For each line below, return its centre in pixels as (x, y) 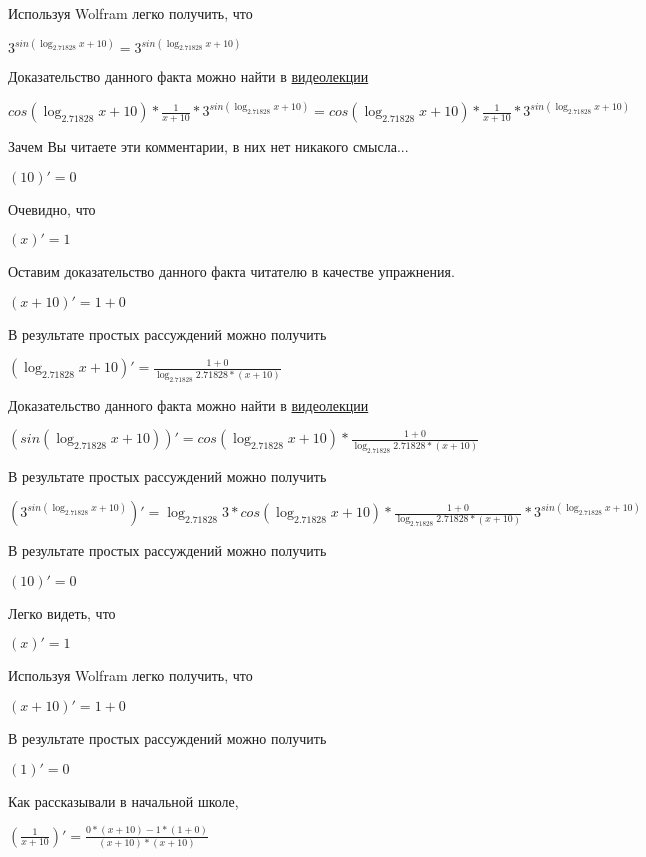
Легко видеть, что (62, 612)
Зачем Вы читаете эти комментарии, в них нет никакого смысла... (208, 146)
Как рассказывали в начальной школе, (123, 800)
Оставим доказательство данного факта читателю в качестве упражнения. (231, 271)
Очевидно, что (52, 208)
